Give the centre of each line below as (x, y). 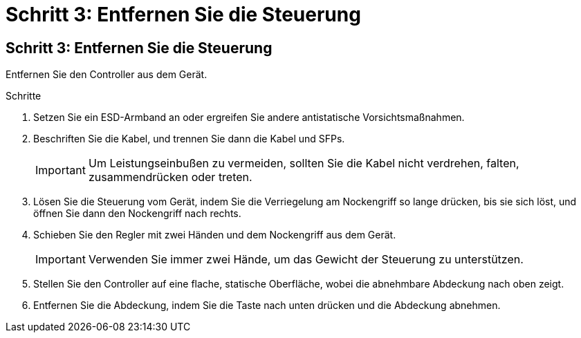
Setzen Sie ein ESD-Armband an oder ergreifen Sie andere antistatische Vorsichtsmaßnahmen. (249, 118)
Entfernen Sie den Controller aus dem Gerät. (107, 75)
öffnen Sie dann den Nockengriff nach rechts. (137, 214)
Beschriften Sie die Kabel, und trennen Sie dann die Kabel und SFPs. (189, 139)
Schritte (24, 96)
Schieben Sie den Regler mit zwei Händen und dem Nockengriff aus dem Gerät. (215, 235)
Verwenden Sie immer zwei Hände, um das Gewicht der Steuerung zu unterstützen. (306, 260)
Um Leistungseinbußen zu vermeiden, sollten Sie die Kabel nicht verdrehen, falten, (304, 163)
